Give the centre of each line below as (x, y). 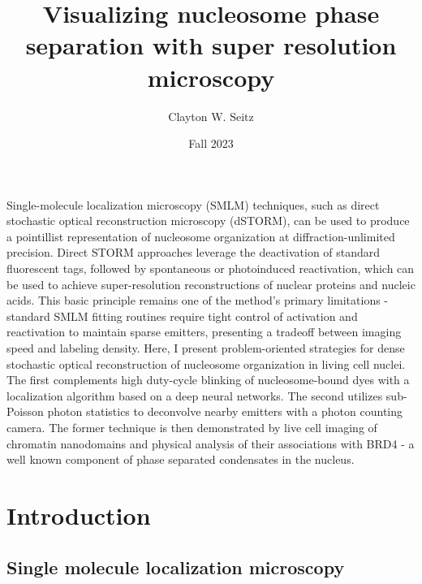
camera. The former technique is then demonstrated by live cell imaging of (192, 427)
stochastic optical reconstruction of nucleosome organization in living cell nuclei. (206, 363)
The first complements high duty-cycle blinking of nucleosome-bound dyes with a (208, 380)
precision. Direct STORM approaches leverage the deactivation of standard (194, 252)
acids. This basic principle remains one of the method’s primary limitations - (198, 300)
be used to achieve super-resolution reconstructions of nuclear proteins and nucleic (211, 284)
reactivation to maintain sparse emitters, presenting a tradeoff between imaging (204, 332)
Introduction (79, 515)
